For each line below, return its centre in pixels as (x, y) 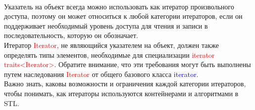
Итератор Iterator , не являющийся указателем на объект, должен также (111, 45)
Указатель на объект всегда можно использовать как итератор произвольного (119, 6)
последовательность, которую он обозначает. (71, 35)
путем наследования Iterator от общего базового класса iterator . (101, 74)
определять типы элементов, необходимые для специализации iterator (109, 55)
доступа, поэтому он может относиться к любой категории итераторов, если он (123, 16)
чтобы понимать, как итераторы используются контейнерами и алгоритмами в (121, 93)
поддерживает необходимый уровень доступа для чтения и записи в (106, 25)
